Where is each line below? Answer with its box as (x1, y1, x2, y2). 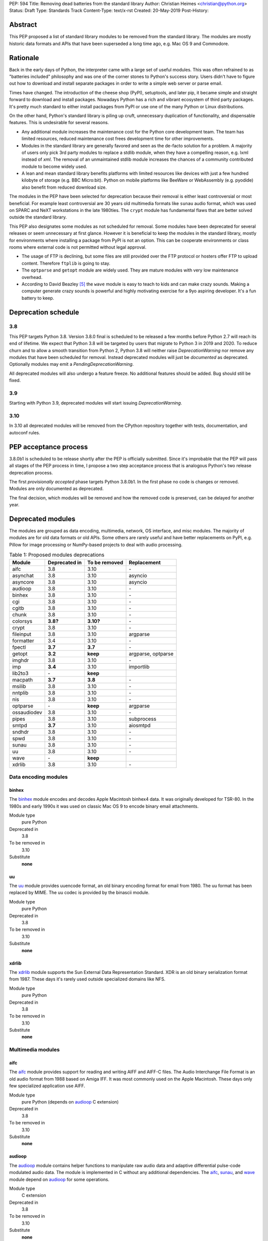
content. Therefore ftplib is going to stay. (21, 260, 111, 266)
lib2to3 (12, 670, 29, 677)
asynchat (12, 572, 34, 579)
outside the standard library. (9, 214, 67, 220)
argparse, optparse (129, 650, 174, 657)
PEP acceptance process (9, 442, 88, 451)
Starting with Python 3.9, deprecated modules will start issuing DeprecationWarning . (9, 400, 182, 406)
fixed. (9, 377, 21, 383)
